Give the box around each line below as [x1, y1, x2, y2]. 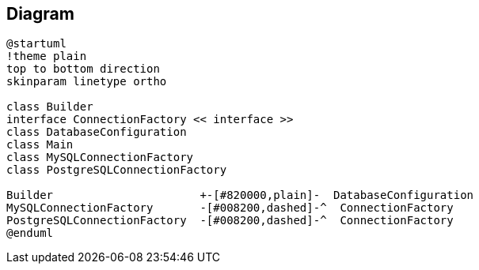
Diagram [6, 4, 74, 24]
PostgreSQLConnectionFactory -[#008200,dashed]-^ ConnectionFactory [6, 214, 454, 227]
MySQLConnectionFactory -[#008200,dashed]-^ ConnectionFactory [6, 201, 454, 215]
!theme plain [6, 50, 87, 63]
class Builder [6, 100, 93, 114]
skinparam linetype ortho [6, 75, 167, 88]
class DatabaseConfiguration [6, 126, 187, 139]
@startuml [6, 37, 67, 51]
